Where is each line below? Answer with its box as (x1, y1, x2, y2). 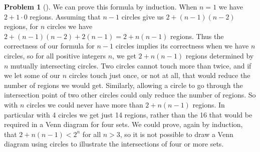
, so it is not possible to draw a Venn (120, 128, 233, 139)
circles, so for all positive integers (4, 50, 106, 60)
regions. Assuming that (30, 11, 101, 21)
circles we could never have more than (26, 99, 143, 109)
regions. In (192, 99, 225, 109)
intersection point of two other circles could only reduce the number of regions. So (4, 89, 256, 100)
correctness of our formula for (4, 40, 95, 51)
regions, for (4, 21, 39, 31)
